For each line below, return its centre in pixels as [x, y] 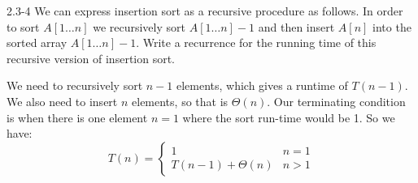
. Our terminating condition [336, 101]
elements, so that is [180, 101]
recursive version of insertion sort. [91, 58]
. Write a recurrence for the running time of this [256, 43]
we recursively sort [139, 26]
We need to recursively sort [75, 85]
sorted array [37, 43]
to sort [23, 26]
